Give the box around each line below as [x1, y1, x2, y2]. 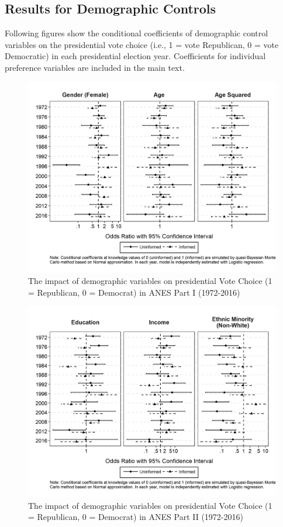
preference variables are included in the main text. [5, 61, 185, 73]
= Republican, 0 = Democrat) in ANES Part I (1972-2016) [28, 286, 240, 298]
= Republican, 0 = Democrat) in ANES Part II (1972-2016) [28, 511, 243, 523]
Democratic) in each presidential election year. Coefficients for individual [5, 50, 266, 62]
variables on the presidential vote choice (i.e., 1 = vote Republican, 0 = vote [5, 38, 279, 50]
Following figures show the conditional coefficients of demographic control [5, 27, 268, 39]
